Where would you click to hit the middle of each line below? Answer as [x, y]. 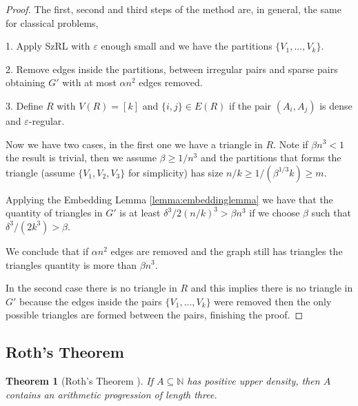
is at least [140, 213]
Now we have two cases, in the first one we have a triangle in [134, 144]
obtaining [26, 82]
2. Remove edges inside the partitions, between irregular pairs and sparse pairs [172, 69]
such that [331, 213]
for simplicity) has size [176, 172]
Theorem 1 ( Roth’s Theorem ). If [79, 381]
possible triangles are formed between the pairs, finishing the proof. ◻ [155, 315]
